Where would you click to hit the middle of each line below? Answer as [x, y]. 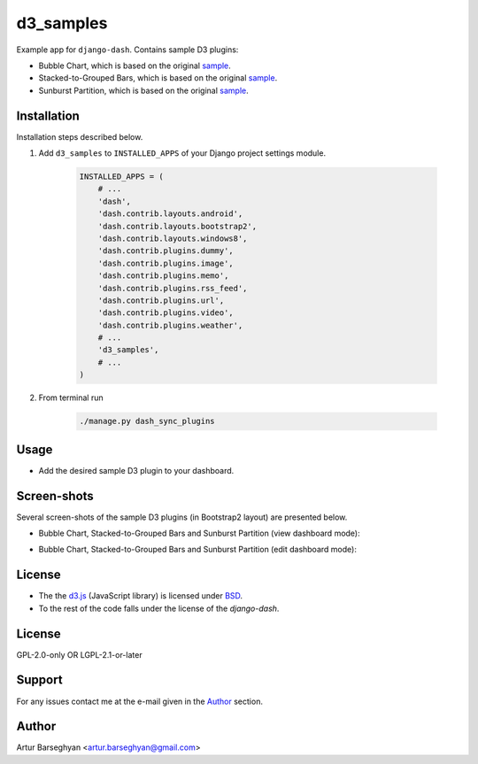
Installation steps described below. [80, 136]
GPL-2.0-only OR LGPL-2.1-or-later [79, 654]
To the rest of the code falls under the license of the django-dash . [159, 608]
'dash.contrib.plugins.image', [166, 263]
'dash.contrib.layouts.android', [170, 214]
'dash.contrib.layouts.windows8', [173, 238]
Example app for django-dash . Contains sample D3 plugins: [127, 50]
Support [39, 680]
